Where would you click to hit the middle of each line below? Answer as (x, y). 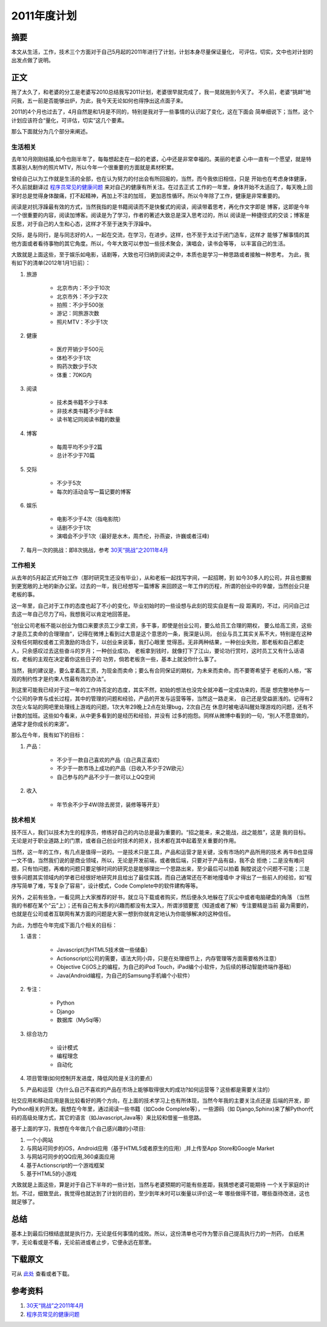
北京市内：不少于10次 (83, 288)
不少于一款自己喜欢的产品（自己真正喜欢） (110, 760)
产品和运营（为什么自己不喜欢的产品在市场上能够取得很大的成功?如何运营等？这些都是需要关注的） (150, 1089)
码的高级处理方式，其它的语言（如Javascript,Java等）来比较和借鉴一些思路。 (108, 1117)
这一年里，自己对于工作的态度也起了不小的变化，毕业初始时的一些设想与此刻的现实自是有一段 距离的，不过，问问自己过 (160, 606)
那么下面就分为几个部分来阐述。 (51, 131)
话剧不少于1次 (74, 527)
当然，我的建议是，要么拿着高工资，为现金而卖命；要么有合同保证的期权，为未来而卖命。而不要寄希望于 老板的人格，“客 (162, 670)
